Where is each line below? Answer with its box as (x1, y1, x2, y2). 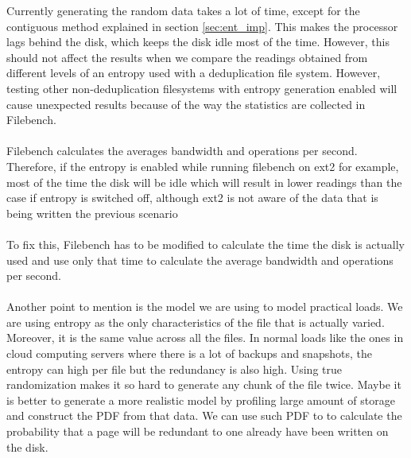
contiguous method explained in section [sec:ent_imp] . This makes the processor (6, 17, 398, 34)
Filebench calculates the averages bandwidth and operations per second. (6, 142, 358, 159)
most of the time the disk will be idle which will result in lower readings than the (6, 173, 402, 190)
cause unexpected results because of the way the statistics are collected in (6, 95, 366, 112)
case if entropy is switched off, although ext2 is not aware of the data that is (6, 189, 378, 206)
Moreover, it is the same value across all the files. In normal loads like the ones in (6, 329, 404, 346)
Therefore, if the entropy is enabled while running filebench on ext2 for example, (6, 157, 399, 174)
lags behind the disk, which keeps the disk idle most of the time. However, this (6, 33, 390, 50)
